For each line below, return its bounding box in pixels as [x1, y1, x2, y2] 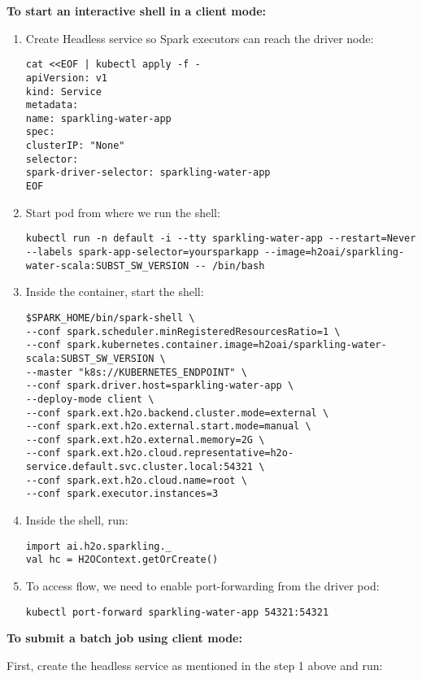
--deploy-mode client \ [25, 393, 154, 405]
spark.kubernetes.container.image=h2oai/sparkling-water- [66, 339, 387, 351]
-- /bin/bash [194, 259, 265, 272]
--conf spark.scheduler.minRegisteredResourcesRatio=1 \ [25, 325, 341, 337]
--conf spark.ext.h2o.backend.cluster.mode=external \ [25, 407, 329, 419]
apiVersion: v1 [25, 72, 108, 84]
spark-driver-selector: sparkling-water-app [25, 167, 271, 179]
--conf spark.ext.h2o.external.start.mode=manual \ [25, 420, 311, 433]
